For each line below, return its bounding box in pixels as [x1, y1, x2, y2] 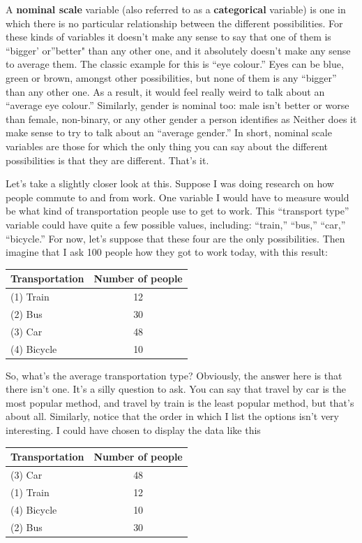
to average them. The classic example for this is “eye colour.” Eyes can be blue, [6, 57, 344, 71]
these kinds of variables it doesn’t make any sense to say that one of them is [6, 29, 331, 44]
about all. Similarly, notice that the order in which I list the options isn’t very [6, 409, 339, 423]
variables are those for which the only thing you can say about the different [6, 138, 328, 153]
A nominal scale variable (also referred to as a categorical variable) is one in [6, 2, 346, 16]
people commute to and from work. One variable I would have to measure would [6, 189, 349, 204]
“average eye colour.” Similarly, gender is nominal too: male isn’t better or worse [6, 98, 349, 113]
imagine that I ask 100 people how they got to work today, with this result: [6, 245, 328, 259]
